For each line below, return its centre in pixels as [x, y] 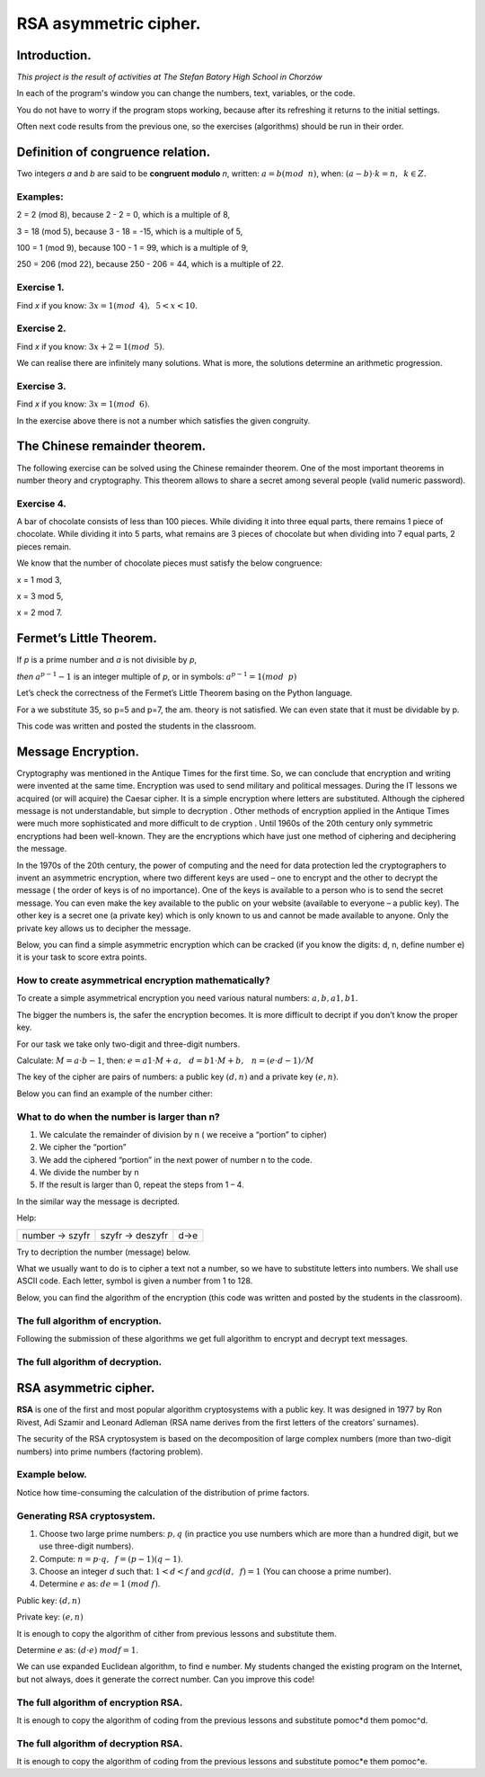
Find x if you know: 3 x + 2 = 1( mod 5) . [91, 346]
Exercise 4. [41, 504]
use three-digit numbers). [87, 1546]
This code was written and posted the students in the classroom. [137, 726]
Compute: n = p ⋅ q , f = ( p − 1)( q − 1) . [111, 1558]
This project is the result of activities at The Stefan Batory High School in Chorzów [169, 77]
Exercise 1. [40, 288]
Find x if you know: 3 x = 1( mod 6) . [83, 404]
